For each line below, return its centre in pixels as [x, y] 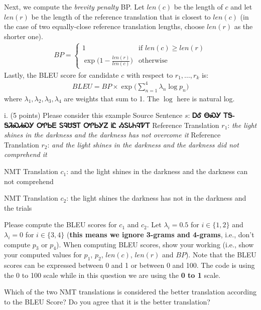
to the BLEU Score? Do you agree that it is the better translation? [107, 302]
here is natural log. [206, 98]
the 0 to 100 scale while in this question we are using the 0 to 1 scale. [112, 275]
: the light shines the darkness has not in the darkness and [156, 198]
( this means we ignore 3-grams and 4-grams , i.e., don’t [160, 235]
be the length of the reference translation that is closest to [121, 16]
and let [241, 7]
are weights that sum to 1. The [112, 98]
